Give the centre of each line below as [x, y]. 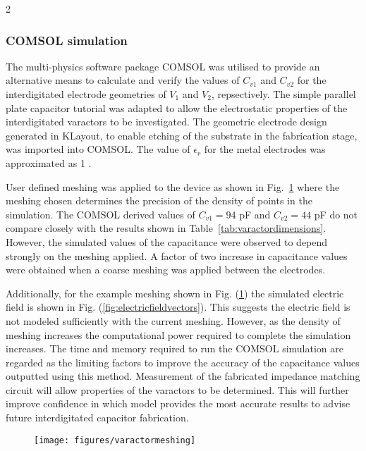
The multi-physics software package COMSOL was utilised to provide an [163, 66]
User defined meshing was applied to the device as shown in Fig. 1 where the [173, 186]
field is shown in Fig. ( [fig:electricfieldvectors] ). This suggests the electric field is [178, 307]
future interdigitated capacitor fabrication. [97, 418]
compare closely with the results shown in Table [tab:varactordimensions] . [166, 228]
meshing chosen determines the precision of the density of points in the [159, 200]
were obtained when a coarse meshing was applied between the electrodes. [166, 270]
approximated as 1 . [49, 162]
